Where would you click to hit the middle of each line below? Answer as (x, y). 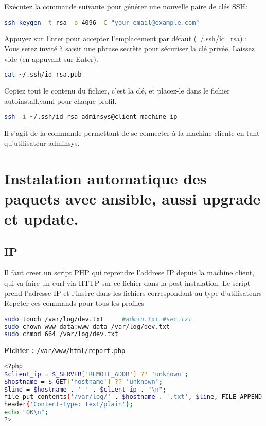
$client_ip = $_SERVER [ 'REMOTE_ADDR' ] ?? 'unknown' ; (96, 374)
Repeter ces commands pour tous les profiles (74, 303)
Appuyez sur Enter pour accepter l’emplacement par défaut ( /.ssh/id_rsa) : (126, 38)
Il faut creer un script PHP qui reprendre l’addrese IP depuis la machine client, (129, 273)
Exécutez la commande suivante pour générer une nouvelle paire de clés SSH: (126, 6)
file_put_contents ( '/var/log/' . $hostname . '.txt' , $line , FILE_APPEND (133, 397)
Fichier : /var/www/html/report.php (65, 350)
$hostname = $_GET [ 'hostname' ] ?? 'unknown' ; (83, 382)
